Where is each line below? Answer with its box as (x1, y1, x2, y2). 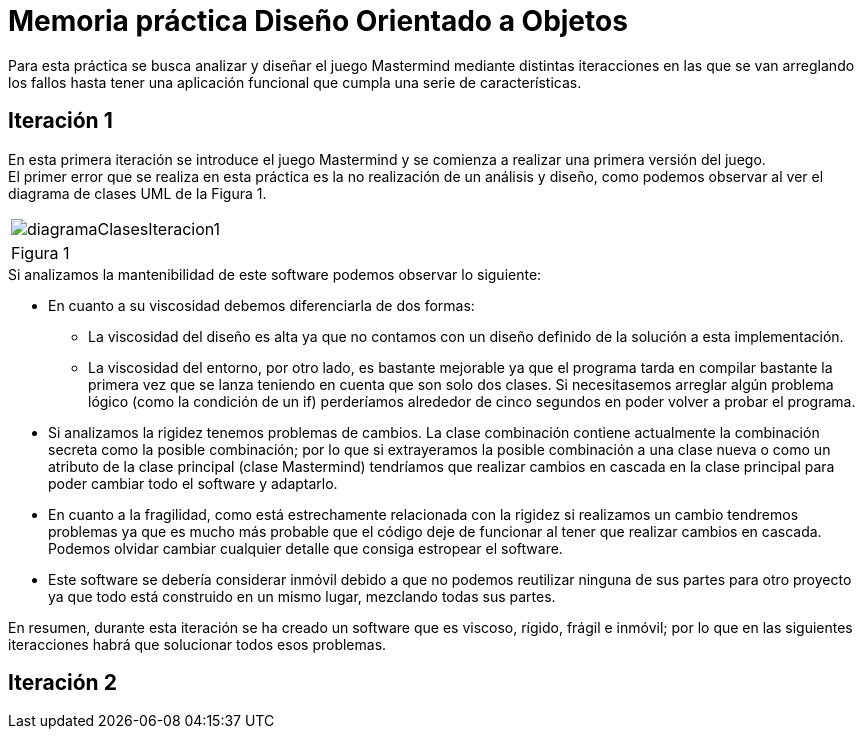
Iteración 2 (8, 670, 117, 696)
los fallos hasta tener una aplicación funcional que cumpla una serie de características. (8, 73, 582, 91)
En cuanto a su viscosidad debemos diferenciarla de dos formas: (48, 296, 475, 314)
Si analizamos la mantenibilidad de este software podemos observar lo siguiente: (8, 265, 542, 283)
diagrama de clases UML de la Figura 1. (8, 184, 267, 202)
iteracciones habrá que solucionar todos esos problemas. (8, 635, 387, 653)
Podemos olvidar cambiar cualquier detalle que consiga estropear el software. (48, 539, 563, 557)
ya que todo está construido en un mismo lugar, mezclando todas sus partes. (48, 587, 556, 605)
